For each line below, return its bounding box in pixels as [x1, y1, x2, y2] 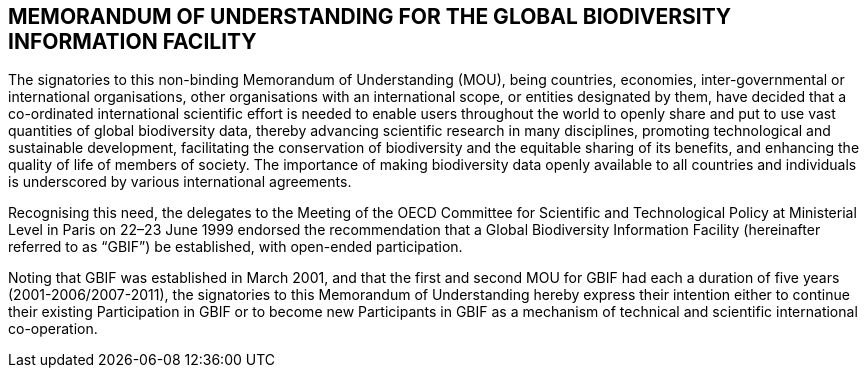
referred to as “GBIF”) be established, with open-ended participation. [8, 238, 463, 256]
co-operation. [8, 320, 98, 338]
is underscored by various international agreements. [8, 173, 352, 191]
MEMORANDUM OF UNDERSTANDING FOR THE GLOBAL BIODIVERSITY [8, 4, 732, 29]
